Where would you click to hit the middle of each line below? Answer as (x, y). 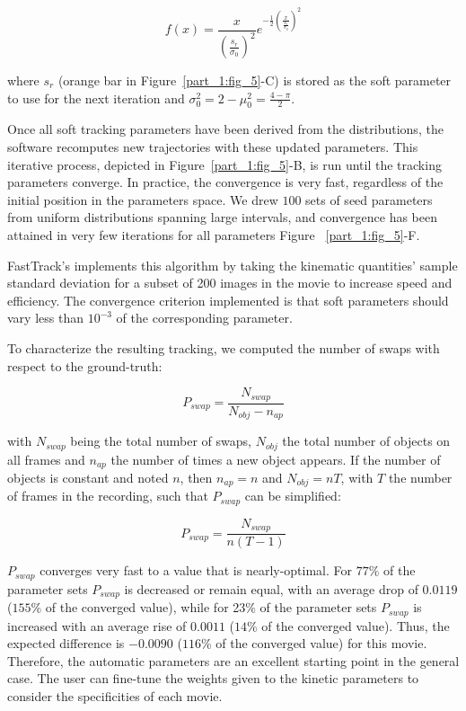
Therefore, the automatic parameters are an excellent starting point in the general (233, 660)
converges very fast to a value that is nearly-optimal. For (196, 570)
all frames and (46, 459)
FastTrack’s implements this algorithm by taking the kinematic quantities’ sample (233, 265)
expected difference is (66, 643)
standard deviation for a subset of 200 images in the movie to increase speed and (230, 283)
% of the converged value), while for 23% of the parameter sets (204, 607)
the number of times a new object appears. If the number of (276, 459)
